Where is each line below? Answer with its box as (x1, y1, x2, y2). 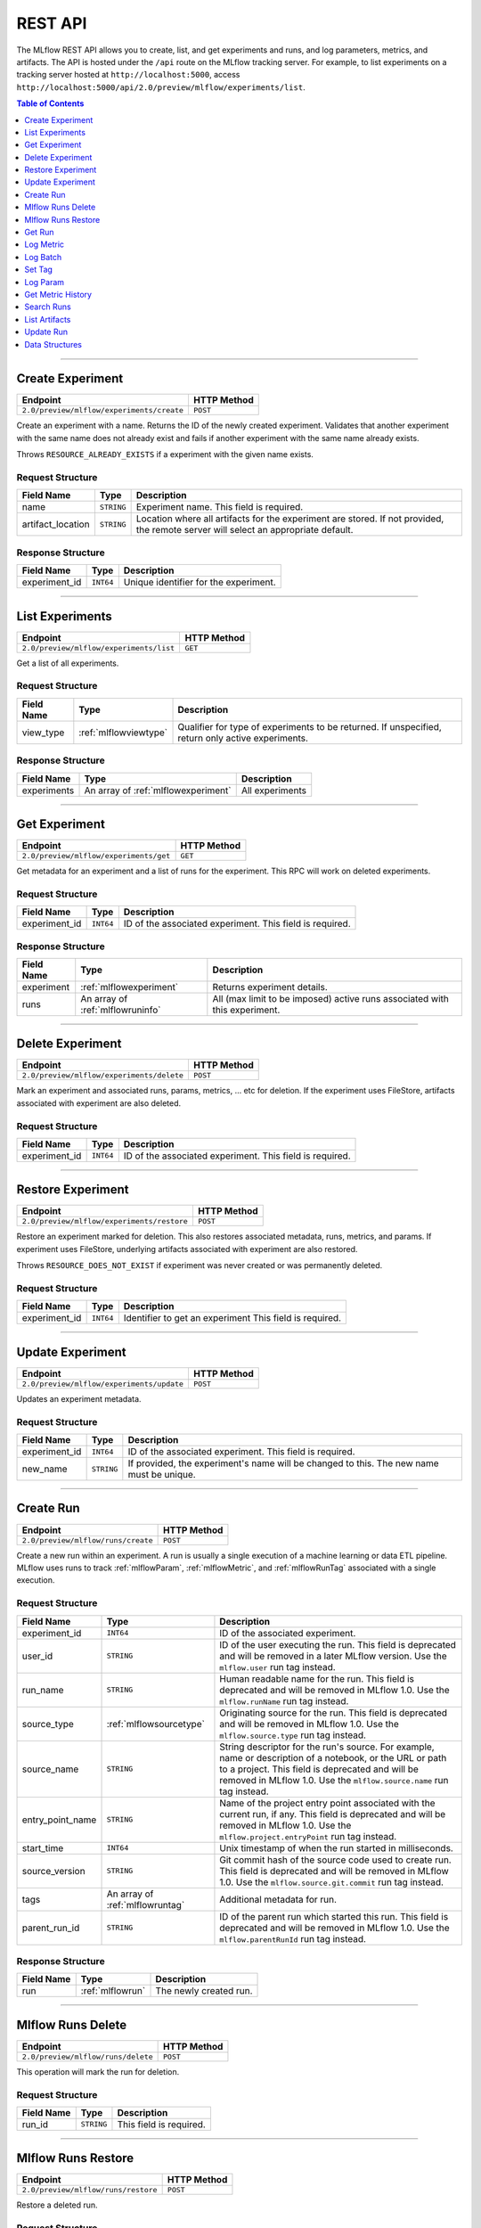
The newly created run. (155, 1985, 253, 1997)
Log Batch (24, 251, 62, 262)
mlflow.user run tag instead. (219, 1660, 336, 1673)
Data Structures (24, 339, 82, 349)
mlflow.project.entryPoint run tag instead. (219, 1830, 397, 1842)
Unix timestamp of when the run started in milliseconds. (219, 1841, 453, 1854)
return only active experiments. (177, 732, 309, 744)
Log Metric (24, 239, 65, 250)
